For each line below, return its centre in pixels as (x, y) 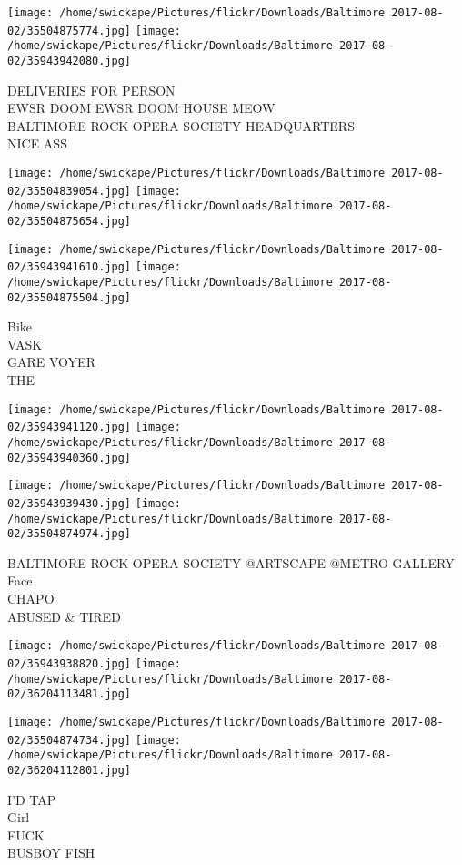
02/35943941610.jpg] (70, 267)
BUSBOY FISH (51, 853)
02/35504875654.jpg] (70, 221)
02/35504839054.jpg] (70, 191)
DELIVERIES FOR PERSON (91, 90)
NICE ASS (37, 143)
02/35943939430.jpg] (70, 503)
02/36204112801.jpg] (70, 770)
